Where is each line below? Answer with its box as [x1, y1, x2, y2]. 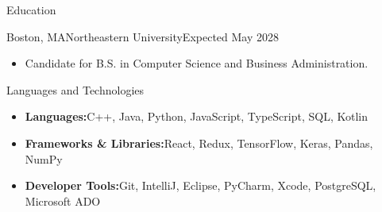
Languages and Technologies [6, 81, 145, 98]
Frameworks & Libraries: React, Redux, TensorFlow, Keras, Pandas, [25, 134, 373, 151]
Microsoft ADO [25, 192, 101, 209]
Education [6, 2, 56, 17]
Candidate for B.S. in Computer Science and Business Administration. [25, 55, 368, 71]
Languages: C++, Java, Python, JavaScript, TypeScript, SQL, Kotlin [25, 108, 368, 125]
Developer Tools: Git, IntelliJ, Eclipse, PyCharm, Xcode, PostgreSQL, [25, 177, 376, 194]
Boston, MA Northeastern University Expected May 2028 [6, 28, 279, 44]
